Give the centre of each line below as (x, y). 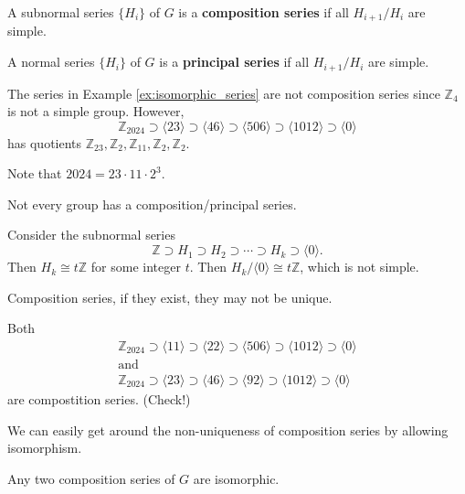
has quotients (45, 142)
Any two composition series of (91, 478)
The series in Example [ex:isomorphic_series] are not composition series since (224, 93)
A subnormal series (61, 12)
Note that (35, 173)
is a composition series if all (264, 12)
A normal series (51, 62)
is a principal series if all (234, 62)
